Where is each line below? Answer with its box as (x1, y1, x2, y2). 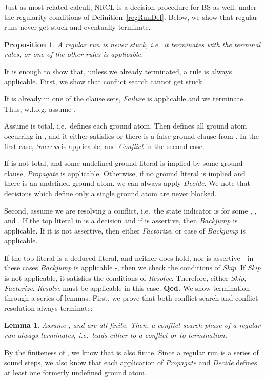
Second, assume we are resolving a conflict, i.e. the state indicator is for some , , (4, 205, 257, 216)
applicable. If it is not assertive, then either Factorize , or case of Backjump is (4, 225, 246, 236)
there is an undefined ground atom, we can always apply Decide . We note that (4, 178, 250, 188)
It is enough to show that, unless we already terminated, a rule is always (4, 66, 232, 76)
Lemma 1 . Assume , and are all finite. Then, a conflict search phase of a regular (4, 320, 260, 330)
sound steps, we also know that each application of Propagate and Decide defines (4, 357, 257, 368)
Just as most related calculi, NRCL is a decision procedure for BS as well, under (4, 2, 257, 12)
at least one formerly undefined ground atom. (4, 367, 147, 377)
